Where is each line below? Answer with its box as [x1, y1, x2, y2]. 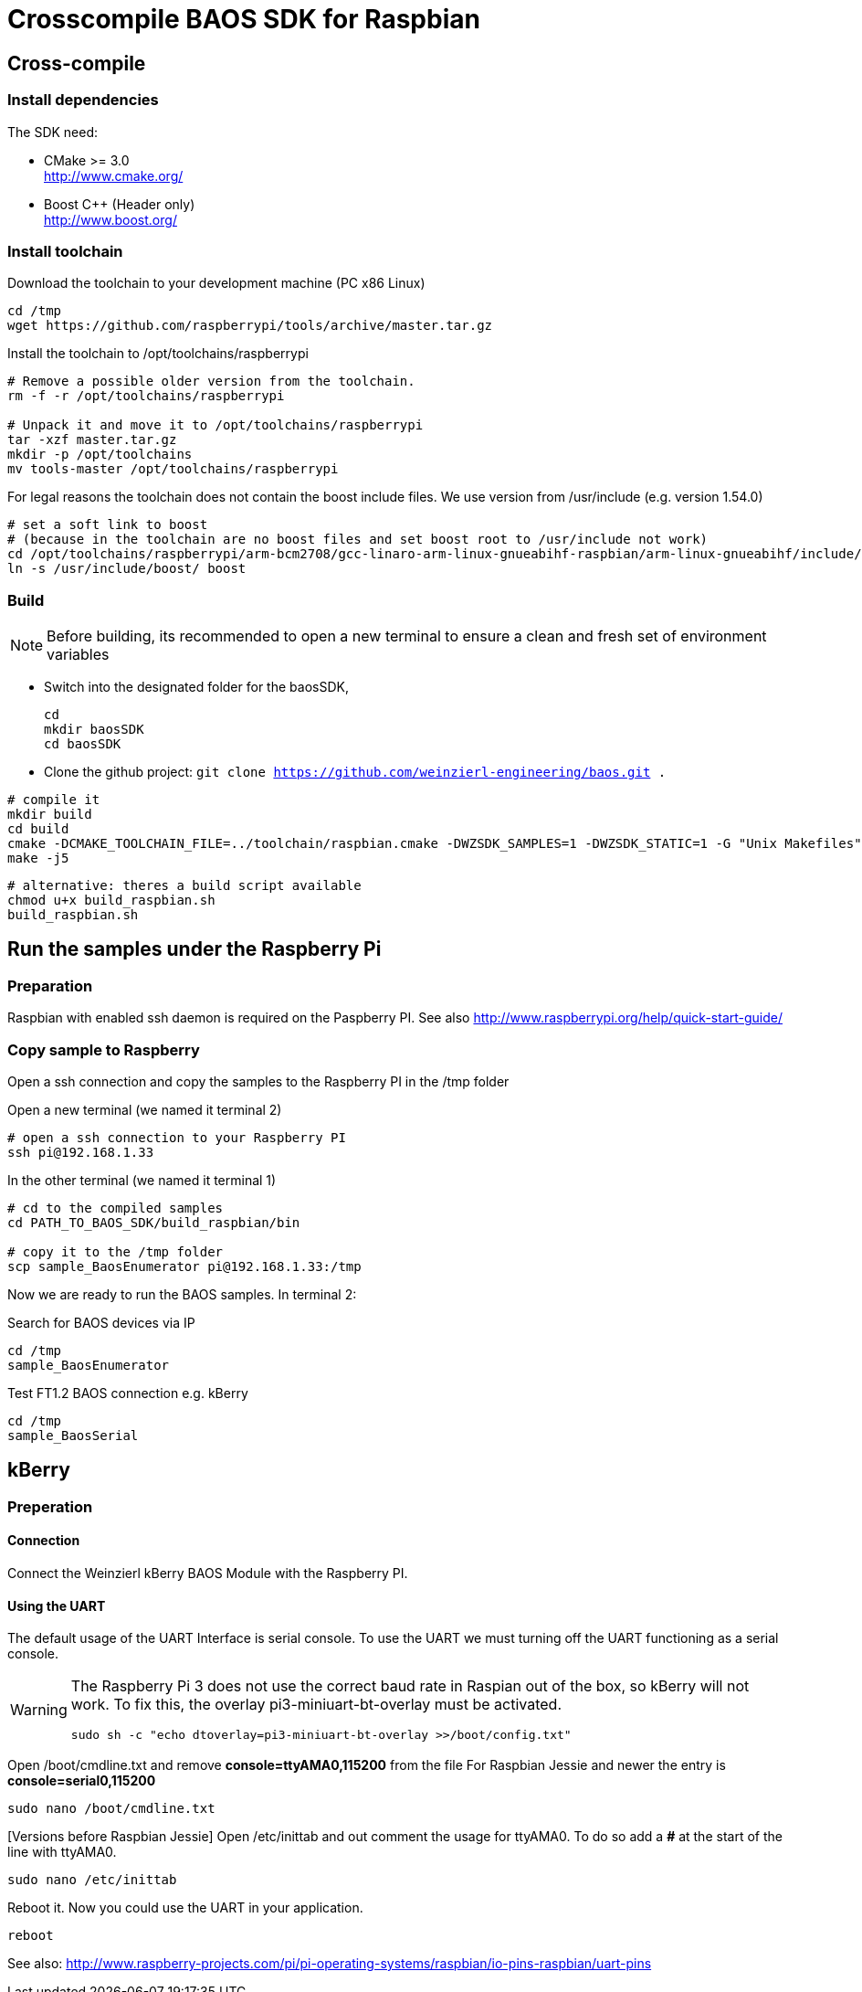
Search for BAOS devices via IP [7, 1315, 195, 1331]
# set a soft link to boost [7, 517, 208, 533]
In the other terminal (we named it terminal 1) [7, 1172, 277, 1189]
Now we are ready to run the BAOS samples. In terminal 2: [7, 1287, 357, 1303]
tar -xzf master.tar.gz [7, 432, 177, 448]
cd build [7, 821, 69, 837]
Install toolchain [7, 241, 123, 260]
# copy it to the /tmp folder [7, 1245, 224, 1260]
